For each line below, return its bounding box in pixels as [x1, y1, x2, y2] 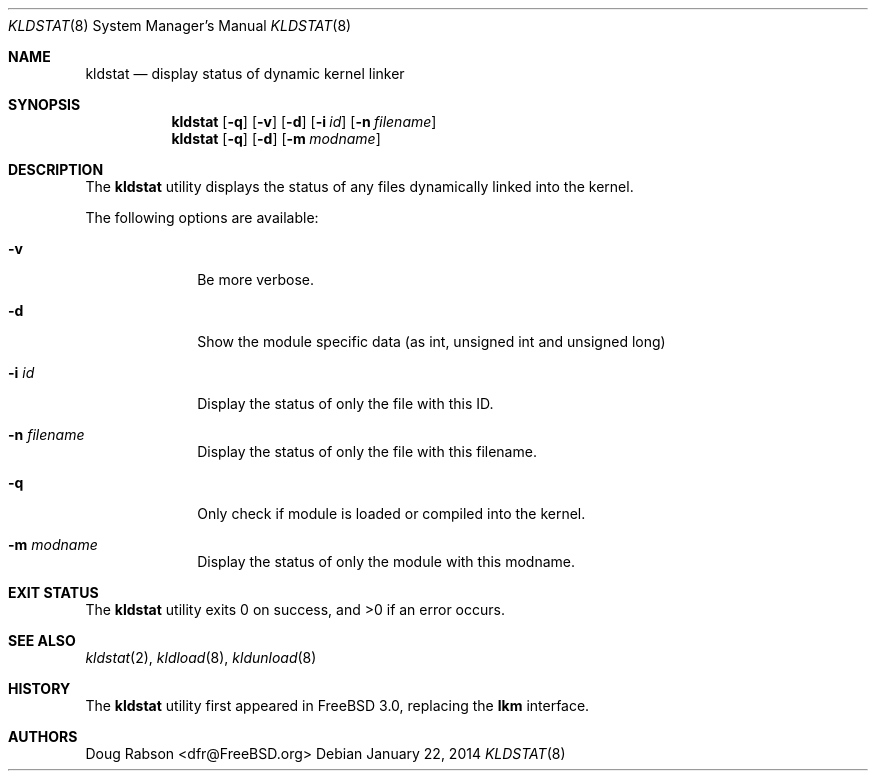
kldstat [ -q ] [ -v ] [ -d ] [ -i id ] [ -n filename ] [171, 113, 437, 130]
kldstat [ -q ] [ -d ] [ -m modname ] [171, 130, 381, 147]
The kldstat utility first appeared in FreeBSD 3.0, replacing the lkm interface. [85, 697, 590, 714]
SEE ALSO [8, 632, 76, 649]
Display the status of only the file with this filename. [197, 443, 537, 460]
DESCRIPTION [8, 161, 104, 178]
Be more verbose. [197, 271, 315, 288]
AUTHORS [8, 728, 78, 745]
